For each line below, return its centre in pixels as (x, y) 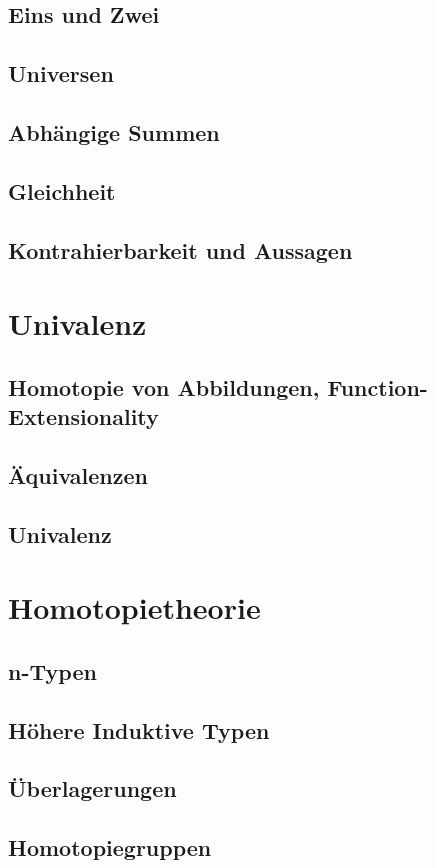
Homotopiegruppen (110, 847)
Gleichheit (62, 190)
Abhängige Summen (114, 131)
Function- (377, 386)
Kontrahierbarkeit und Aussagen (180, 249)
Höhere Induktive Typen (139, 729)
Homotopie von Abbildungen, (164, 386)
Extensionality (83, 416)
